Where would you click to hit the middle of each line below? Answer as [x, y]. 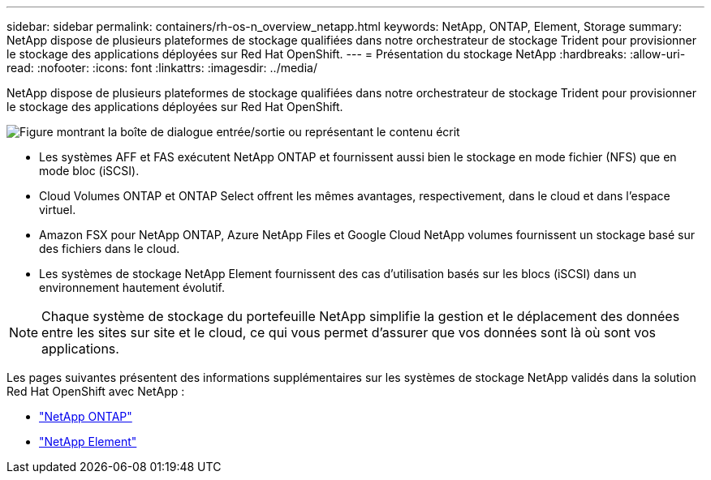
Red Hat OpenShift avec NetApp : [96, 391]
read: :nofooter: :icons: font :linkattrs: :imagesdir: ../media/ [162, 68]
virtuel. [58, 210]
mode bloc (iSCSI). [89, 171]
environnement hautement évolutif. [132, 287]
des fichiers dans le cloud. [110, 249]
